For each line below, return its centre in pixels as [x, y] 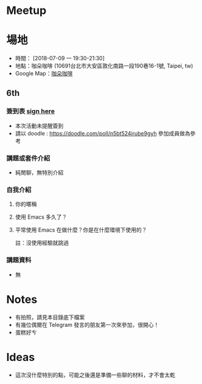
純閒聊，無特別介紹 [39, 173]
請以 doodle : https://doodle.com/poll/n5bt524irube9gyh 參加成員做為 [103, 133]
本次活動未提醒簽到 [39, 126]
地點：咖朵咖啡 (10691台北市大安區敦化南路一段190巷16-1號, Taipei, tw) [104, 66]
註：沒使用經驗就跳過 [42, 243]
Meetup [26, 11]
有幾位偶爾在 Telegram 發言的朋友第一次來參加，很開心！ [87, 324]
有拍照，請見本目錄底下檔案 [50, 317]
